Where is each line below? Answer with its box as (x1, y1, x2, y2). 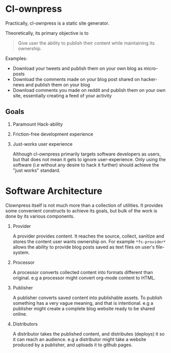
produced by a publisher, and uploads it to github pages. (12, 342, 132, 348)
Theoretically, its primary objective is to (5, 30, 89, 36)
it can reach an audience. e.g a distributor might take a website (12, 336, 146, 342)
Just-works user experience (12, 141, 73, 147)
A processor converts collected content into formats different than (12, 269, 153, 275)
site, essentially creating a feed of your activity (12, 92, 112, 99)
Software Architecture (5, 185, 103, 197)
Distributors (12, 321, 38, 327)
